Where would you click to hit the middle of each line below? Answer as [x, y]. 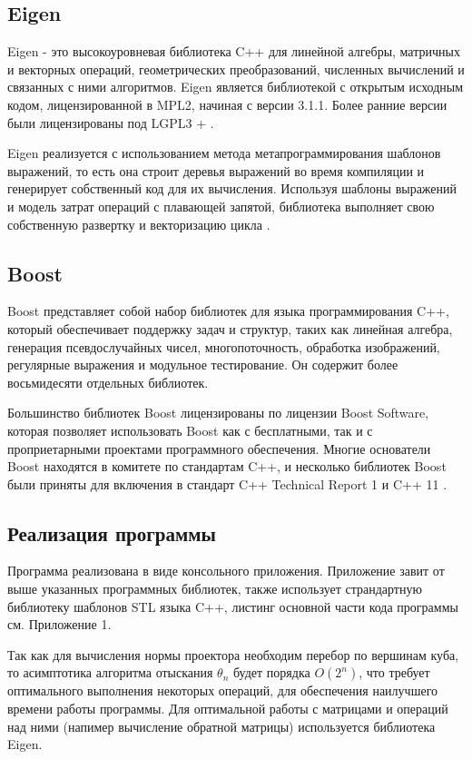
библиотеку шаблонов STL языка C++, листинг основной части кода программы [233, 606]
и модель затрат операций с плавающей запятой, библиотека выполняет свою [221, 206]
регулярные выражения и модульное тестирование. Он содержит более [203, 365]
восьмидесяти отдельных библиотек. [108, 382]
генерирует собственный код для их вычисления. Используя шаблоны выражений [232, 188]
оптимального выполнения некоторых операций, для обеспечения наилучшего [223, 690]
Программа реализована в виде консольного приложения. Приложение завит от [226, 571]
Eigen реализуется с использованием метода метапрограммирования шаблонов [224, 153]
